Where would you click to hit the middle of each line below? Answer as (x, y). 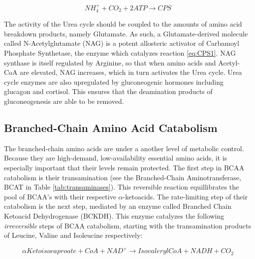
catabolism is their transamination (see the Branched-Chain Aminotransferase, (123, 177)
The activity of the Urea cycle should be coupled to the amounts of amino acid (123, 24)
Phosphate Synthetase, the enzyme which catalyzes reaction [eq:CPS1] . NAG (120, 53)
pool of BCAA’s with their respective (60, 196)
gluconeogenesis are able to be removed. (64, 101)
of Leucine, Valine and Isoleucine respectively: (73, 235)
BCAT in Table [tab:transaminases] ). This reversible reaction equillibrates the (122, 187)
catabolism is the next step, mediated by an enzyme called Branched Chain (118, 206)
